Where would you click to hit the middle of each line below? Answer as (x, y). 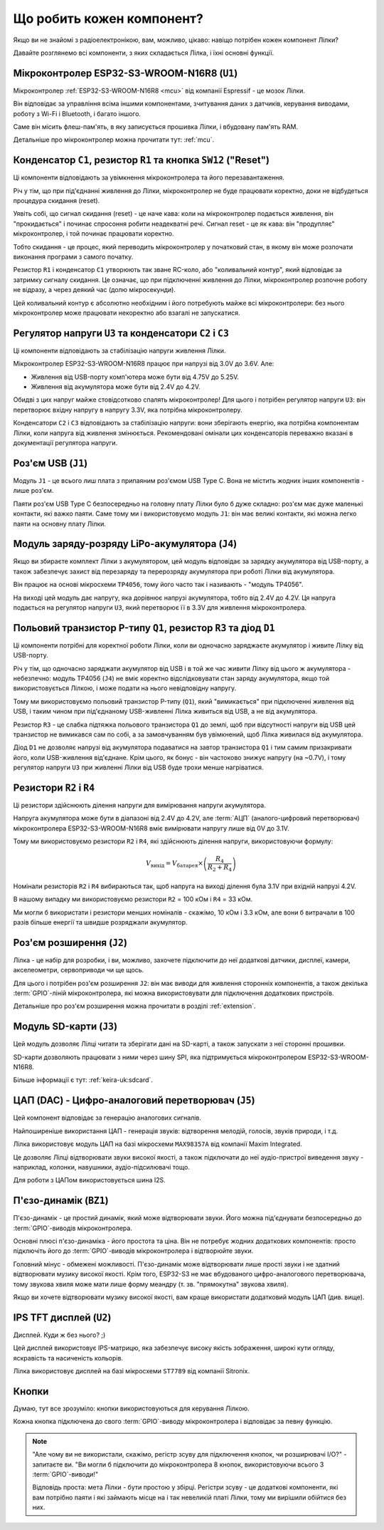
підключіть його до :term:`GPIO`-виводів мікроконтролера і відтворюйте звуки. (133, 1251)
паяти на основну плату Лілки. (60, 524)
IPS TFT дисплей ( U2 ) (62, 1317)
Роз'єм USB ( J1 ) (50, 463)
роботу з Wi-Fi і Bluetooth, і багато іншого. (77, 113)
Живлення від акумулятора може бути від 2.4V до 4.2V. (116, 387)
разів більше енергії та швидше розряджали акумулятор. (100, 922)
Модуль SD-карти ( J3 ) (65, 1027)
